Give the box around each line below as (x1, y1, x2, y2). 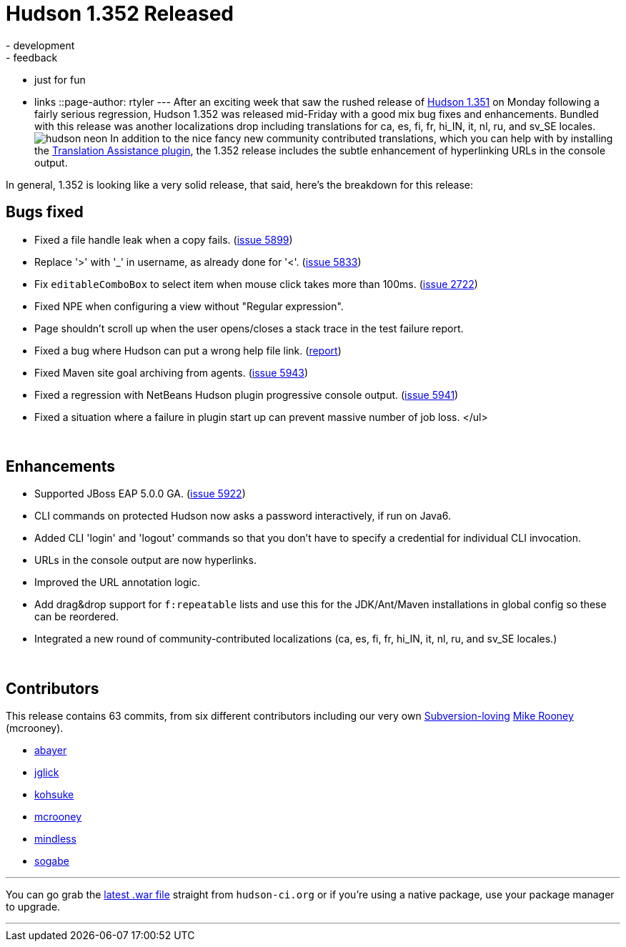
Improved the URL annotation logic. (34, 576, 200, 589)
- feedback (6, 51, 58, 64)
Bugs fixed (6, 203, 84, 222)
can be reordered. (34, 610, 119, 623)
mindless (34, 833, 76, 846)
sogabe (34, 855, 69, 868)
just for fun (34, 73, 86, 86)
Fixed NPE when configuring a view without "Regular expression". (34, 299, 344, 312)
